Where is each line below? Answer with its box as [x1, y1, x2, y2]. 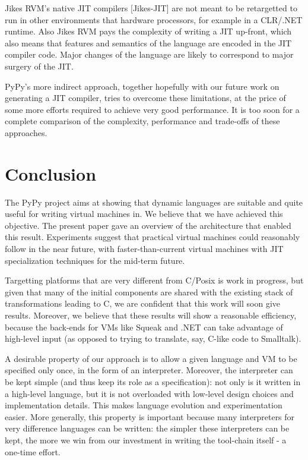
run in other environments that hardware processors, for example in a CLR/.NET [5, 13, 303, 26]
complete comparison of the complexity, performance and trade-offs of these [5, 115, 280, 127]
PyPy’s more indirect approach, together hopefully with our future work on [5, 80, 280, 92]
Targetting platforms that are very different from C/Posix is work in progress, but [5, 274, 304, 286]
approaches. [5, 126, 47, 138]
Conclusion [5, 161, 97, 185]
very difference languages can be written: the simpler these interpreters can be [5, 422, 290, 434]
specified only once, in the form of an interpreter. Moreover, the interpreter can [5, 364, 293, 376]
